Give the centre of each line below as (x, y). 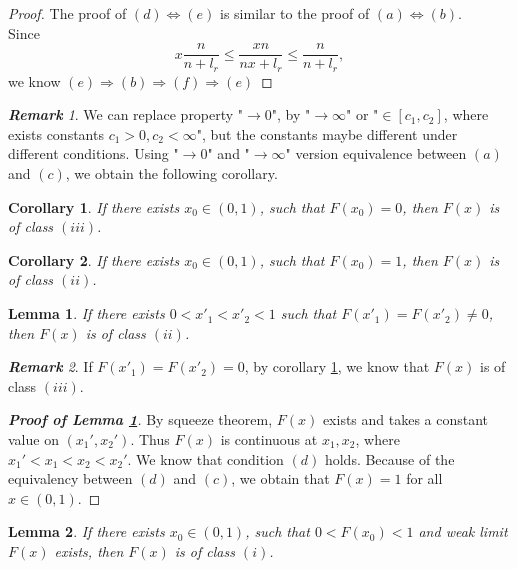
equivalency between (70, 478)
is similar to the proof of (295, 13)
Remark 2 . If (50, 366)
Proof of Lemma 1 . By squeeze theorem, (140, 419)
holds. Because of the (389, 458)
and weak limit (463, 531)
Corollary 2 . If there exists (94, 259)
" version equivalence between (376, 153)
